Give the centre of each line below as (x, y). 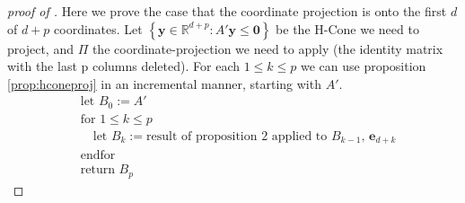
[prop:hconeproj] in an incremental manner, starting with (164, 83)
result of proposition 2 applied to (237, 136)
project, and (40, 48)
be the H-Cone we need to (347, 28)
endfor (98, 156)
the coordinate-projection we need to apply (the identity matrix (268, 48)
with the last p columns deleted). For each (123, 66)
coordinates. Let (98, 28)
